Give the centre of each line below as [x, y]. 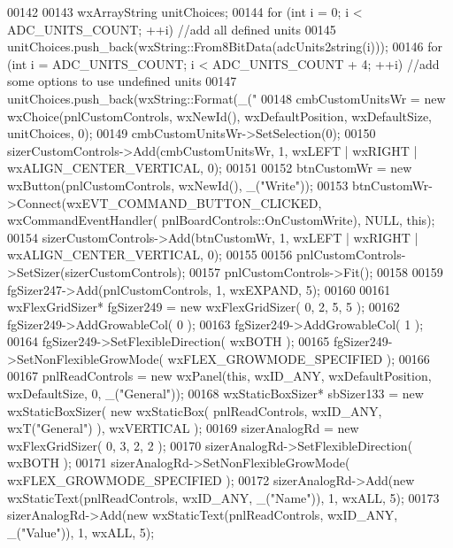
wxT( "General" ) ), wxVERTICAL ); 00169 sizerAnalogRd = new [183, 428]
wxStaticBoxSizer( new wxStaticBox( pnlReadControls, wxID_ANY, [195, 410]
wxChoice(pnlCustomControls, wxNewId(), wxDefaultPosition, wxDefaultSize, [220, 116]
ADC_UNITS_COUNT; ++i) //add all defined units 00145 [172, 29]
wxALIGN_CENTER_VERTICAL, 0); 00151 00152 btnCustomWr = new [210, 168]
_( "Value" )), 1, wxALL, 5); [81, 532]
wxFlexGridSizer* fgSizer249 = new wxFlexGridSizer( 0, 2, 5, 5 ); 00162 [203, 307]
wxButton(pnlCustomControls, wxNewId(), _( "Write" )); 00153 [178, 185]
